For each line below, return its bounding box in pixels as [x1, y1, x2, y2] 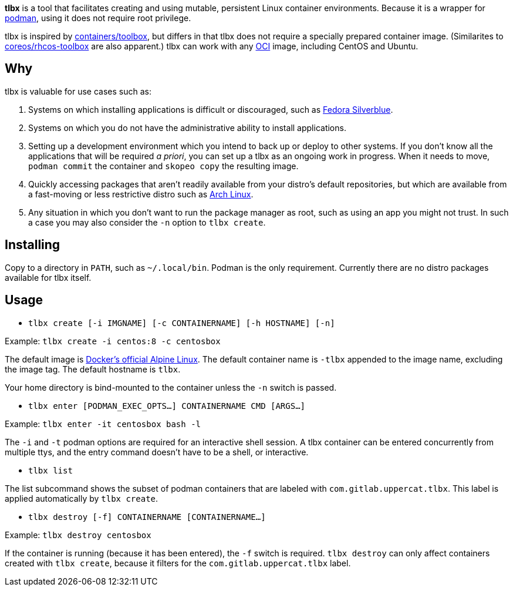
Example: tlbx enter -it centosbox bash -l [5, 418, 201, 429]
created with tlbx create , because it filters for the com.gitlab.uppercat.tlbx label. [5, 558, 351, 568]
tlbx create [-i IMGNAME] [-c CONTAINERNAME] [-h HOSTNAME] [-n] [28, 318, 335, 328]
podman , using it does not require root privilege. [5, 13, 191, 23]
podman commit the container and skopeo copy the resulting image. [28, 160, 299, 171]
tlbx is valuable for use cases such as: [5, 86, 151, 96]
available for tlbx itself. [5, 272, 92, 283]
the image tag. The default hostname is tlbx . [5, 364, 181, 374]
